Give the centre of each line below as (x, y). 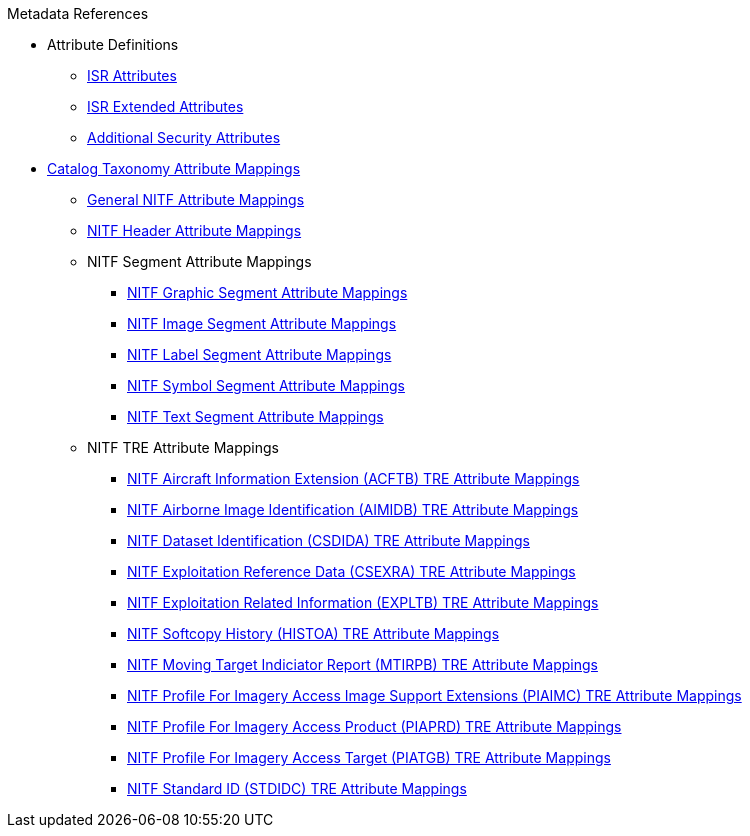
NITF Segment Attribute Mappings (199, 261)
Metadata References (78, 13)
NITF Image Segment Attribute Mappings (262, 323)
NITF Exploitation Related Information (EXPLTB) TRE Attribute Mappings (363, 602)
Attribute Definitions (113, 44)
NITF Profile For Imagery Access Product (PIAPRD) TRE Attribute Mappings (374, 726)
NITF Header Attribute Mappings (194, 230)
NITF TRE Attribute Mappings (183, 447)
